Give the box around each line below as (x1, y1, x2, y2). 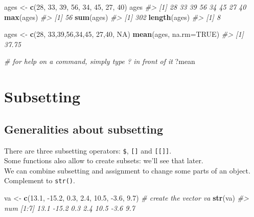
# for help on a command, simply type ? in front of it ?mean (4, 56, 195, 67)
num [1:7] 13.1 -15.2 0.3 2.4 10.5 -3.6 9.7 (4, 202, 135, 213)
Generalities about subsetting (4, 121, 164, 137)
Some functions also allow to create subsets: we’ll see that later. (4, 155, 203, 166)
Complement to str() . (4, 175, 75, 186)
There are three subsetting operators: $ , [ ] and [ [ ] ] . (4, 145, 172, 156)
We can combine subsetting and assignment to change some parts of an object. (4, 165, 250, 176)
